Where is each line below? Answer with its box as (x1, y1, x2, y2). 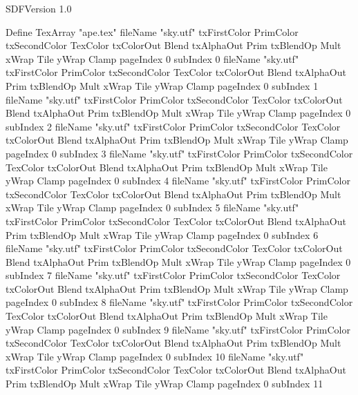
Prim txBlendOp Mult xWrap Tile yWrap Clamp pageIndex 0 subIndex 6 (6, 227, 319, 242)
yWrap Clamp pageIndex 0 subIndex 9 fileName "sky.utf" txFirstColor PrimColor (6, 322, 351, 336)
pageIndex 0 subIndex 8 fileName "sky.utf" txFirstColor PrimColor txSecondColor (6, 295, 353, 309)
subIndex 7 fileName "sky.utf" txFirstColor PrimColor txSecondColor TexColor (6, 268, 341, 282)
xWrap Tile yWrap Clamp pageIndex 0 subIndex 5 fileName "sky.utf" (6, 200, 299, 215)
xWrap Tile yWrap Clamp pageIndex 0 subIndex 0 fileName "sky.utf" (6, 51, 299, 66)
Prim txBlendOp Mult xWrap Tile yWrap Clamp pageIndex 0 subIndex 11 (6, 376, 323, 391)
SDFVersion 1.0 (6, 1, 72, 15)
